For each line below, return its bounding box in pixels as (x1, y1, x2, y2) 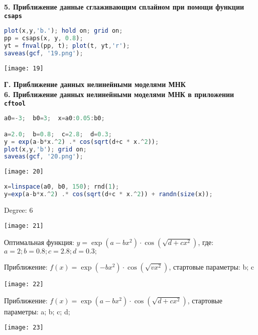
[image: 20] (4, 168, 44, 176)
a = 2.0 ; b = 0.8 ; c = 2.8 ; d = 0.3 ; (4, 130, 112, 138)
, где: (198, 236, 214, 247)
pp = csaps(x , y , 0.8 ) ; (4, 35, 83, 42)
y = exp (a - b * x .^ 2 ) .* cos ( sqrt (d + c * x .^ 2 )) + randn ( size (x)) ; (4, 190, 213, 198)
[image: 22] (4, 280, 44, 288)
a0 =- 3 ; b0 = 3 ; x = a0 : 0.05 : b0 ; (4, 115, 105, 122)
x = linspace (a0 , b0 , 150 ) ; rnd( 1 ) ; (4, 183, 119, 190)
